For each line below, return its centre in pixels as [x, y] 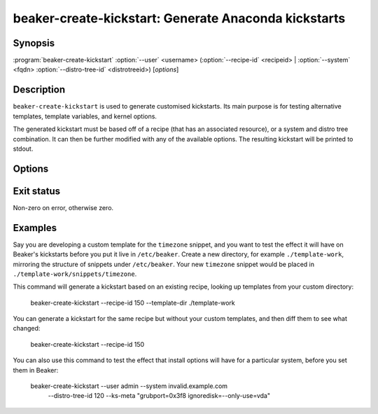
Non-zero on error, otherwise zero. [63, 207]
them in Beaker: [36, 370]
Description [39, 90]
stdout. [23, 149]
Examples [35, 228]
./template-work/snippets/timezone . [75, 274]
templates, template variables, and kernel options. [85, 116]
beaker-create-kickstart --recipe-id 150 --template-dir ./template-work [133, 303]
